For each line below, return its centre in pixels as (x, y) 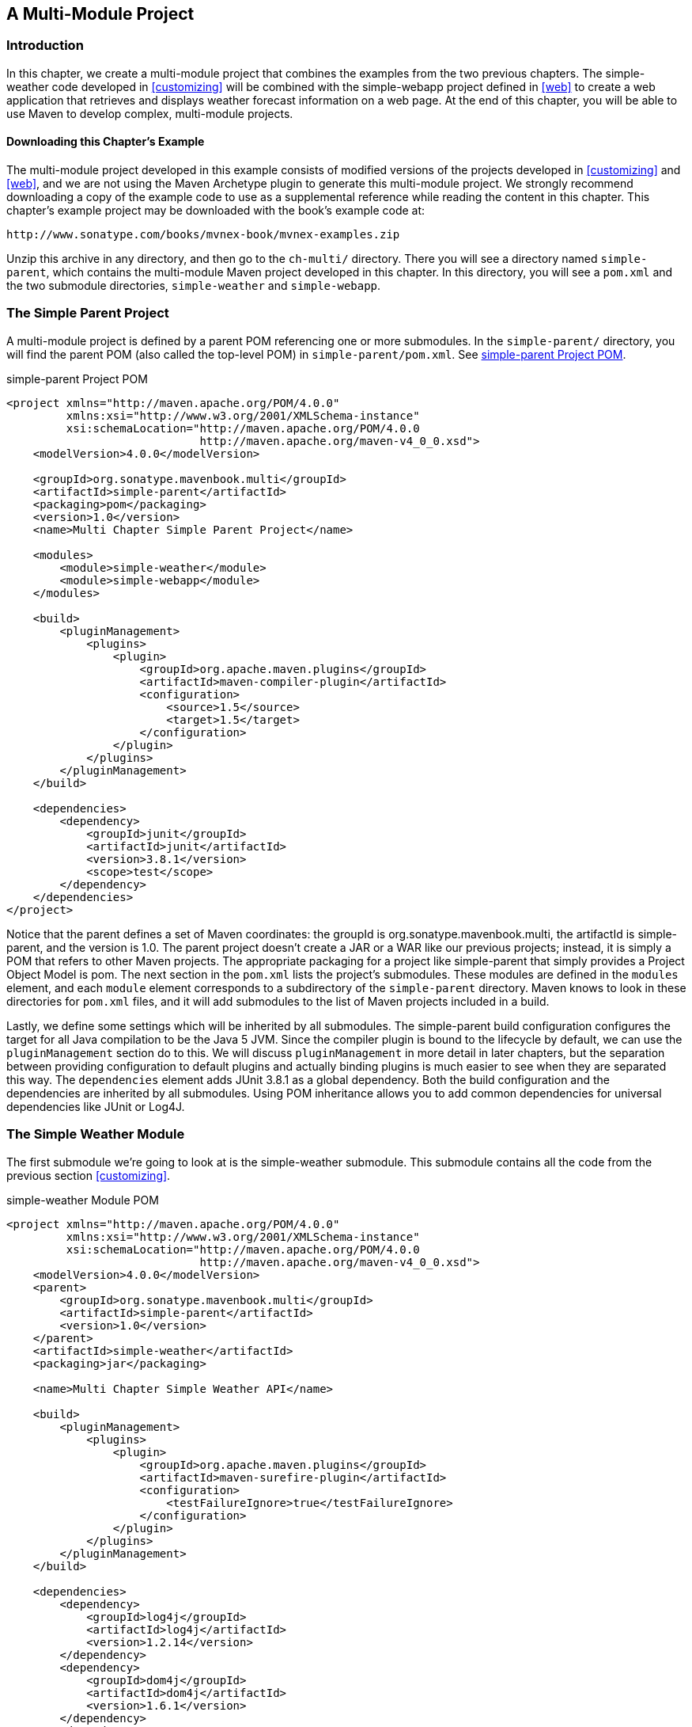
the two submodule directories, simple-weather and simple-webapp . (194, 286)
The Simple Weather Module (96, 1134)
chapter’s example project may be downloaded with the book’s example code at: (216, 211)
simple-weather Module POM (83, 1200)
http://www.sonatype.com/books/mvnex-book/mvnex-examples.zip (203, 235)
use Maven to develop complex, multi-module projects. (150, 113)
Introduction (45, 46)
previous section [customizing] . (89, 1175)
